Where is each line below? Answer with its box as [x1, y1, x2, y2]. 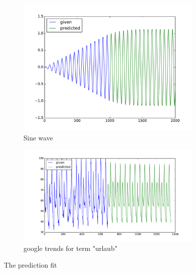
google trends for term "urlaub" [24, 243, 118, 253]
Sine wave [24, 132, 53, 142]
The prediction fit [4, 259, 57, 270]
